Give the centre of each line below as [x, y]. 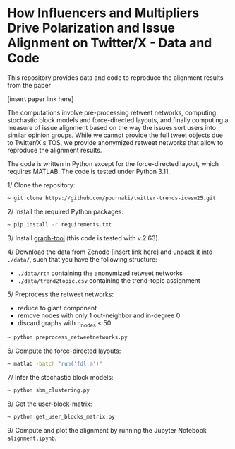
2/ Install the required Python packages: [66, 211]
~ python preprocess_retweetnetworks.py [68, 337]
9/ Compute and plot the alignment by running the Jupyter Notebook [107, 430]
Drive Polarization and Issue [91, 28]
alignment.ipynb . [32, 438]
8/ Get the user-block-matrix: [50, 404]
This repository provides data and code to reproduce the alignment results [115, 77]
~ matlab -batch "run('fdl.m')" [55, 364]
